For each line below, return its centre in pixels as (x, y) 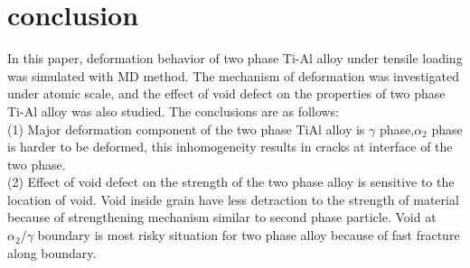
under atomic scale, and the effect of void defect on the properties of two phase (226, 93)
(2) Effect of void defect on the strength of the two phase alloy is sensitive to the (231, 182)
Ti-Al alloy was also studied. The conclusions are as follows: (173, 111)
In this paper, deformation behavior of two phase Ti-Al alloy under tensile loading (235, 58)
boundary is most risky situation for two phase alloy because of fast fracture (249, 235)
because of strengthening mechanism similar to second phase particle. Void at (222, 217)
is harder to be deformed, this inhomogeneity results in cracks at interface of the (230, 147)
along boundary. (52, 252)
